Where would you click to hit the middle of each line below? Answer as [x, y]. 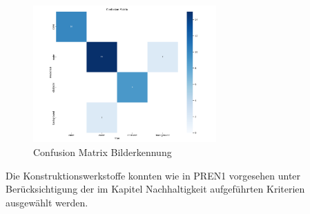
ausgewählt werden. [47, 202]
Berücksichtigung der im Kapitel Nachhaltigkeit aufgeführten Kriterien [155, 189]
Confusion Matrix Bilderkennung [103, 152]
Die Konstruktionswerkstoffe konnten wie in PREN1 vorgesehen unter [153, 175]
